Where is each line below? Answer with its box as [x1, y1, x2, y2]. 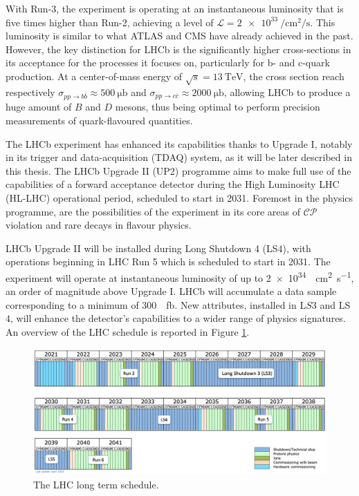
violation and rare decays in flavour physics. [6, 218, 192, 232]
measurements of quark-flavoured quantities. [6, 113, 193, 128]
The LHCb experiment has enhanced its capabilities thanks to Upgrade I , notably [6, 136, 353, 151]
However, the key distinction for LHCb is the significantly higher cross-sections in [6, 41, 351, 56]
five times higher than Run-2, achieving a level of [6, 15, 214, 29]
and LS [320, 297, 351, 312]
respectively [6, 84, 55, 99]
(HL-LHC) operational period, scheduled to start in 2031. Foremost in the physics [6, 191, 353, 205]
